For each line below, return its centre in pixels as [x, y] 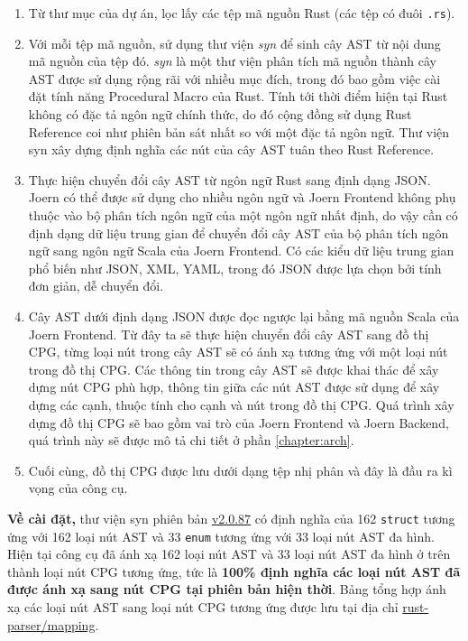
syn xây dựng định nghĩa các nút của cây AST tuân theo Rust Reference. [231, 149]
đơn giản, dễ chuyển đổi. [96, 286]
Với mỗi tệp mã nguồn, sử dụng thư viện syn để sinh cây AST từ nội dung [234, 43]
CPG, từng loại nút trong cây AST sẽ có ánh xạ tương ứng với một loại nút [238, 352]
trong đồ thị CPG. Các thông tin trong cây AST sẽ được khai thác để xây [234, 369]
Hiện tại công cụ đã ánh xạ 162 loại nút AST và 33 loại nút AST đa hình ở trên [229, 554]
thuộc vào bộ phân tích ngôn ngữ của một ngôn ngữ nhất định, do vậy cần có [243, 215]
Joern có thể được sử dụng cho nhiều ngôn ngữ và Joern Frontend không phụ [242, 197]
